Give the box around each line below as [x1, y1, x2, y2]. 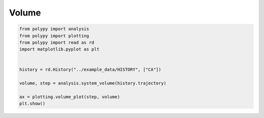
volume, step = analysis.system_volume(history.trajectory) [19, 81, 167, 86]
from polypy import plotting [19, 33, 89, 38]
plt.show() [19, 101, 45, 106]
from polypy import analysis [19, 26, 89, 32]
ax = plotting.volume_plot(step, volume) [19, 94, 120, 100]
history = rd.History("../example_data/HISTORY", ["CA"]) [19, 67, 161, 72]
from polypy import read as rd [19, 39, 95, 45]
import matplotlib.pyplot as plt [19, 47, 100, 52]
